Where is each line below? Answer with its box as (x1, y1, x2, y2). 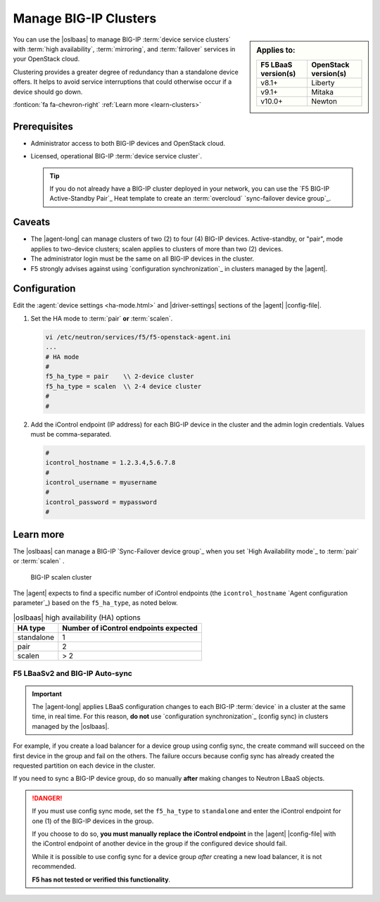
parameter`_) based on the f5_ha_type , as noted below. (13, 599, 179, 607)
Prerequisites (13, 120, 73, 132)
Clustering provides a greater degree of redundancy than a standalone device (13, 68, 239, 76)
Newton (310, 96, 338, 106)
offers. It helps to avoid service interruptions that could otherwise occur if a (13, 77, 232, 86)
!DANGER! (32, 794, 63, 802)
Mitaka (310, 87, 334, 96)
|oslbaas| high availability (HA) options (13, 613, 141, 622)
